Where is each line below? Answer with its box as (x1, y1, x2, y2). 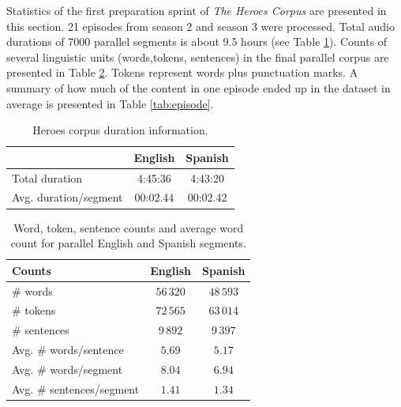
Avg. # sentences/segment (12, 380, 140, 397)
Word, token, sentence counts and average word (13, 219, 244, 236)
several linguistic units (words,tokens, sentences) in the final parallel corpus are (6, 48, 389, 65)
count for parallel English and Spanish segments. (10, 235, 246, 251)
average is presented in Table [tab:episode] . (6, 95, 214, 111)
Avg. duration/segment (12, 189, 123, 205)
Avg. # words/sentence (12, 341, 124, 358)
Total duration (12, 169, 83, 186)
